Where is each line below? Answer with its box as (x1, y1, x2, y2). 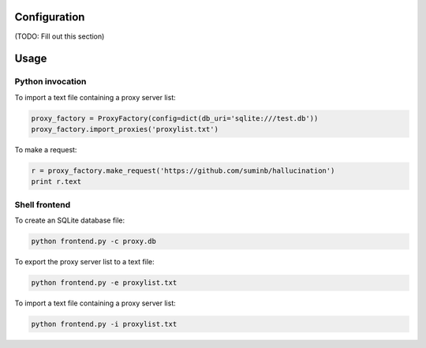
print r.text (31, 178, 82, 186)
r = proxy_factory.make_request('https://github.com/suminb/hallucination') (31, 167, 335, 175)
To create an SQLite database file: (14, 215, 125, 225)
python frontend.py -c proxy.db (31, 237, 157, 246)
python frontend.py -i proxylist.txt (31, 320, 177, 329)
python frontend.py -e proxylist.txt (31, 279, 177, 287)
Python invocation (14, 76, 87, 87)
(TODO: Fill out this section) (14, 32, 105, 41)
